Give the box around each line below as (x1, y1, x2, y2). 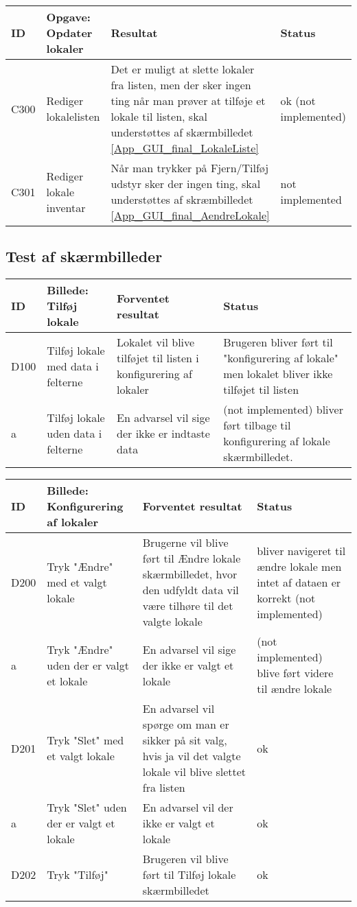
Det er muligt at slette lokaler (111, 61, 255, 77)
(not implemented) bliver (223, 401, 343, 418)
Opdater (46, 25, 93, 40)
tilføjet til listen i (117, 350, 199, 366)
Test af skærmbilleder (5, 246, 163, 267)
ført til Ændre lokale (142, 550, 241, 567)
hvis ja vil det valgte (142, 748, 241, 764)
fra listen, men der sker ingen (111, 77, 251, 93)
